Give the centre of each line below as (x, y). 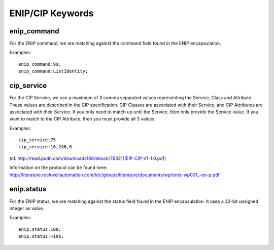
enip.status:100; (40, 229)
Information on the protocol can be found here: (58, 168)
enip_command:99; (40, 64)
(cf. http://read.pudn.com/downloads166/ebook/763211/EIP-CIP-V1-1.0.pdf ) (88, 158)
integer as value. (27, 208)
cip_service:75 (37, 140)
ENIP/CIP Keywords (52, 13)
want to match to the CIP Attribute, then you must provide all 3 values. (82, 119)
